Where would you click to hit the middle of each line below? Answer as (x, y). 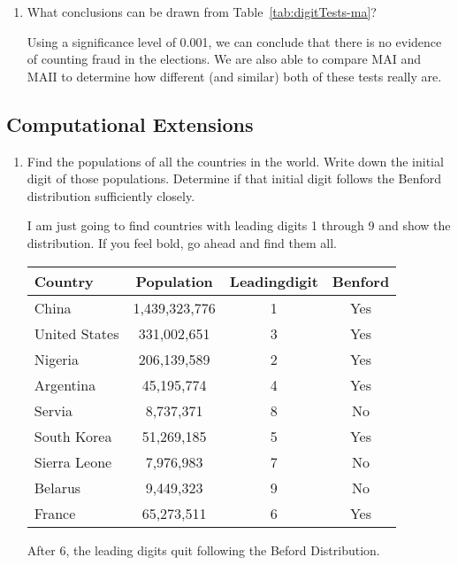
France (55, 513)
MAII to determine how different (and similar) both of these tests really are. (234, 76)
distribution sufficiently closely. (111, 195)
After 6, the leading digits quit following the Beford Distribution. (203, 550)
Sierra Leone (73, 461)
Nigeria (57, 359)
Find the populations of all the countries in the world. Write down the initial (235, 161)
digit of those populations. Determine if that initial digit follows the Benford (234, 178)
